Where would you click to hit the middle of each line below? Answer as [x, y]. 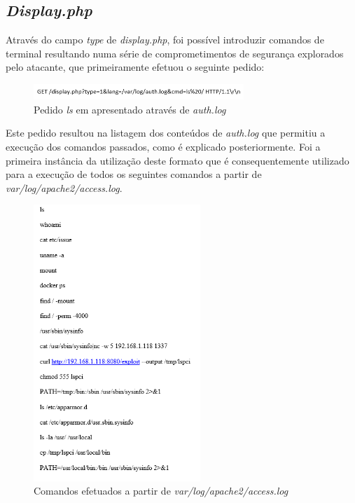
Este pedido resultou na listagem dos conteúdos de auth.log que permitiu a [166, 133]
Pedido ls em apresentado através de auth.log [130, 109]
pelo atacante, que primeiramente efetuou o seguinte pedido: [135, 67]
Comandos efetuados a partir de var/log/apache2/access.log [161, 491]
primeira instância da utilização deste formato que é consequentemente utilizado [177, 160]
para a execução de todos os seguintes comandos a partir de [134, 174]
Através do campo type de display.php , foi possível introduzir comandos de [165, 40]
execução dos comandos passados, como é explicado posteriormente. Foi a [163, 146]
